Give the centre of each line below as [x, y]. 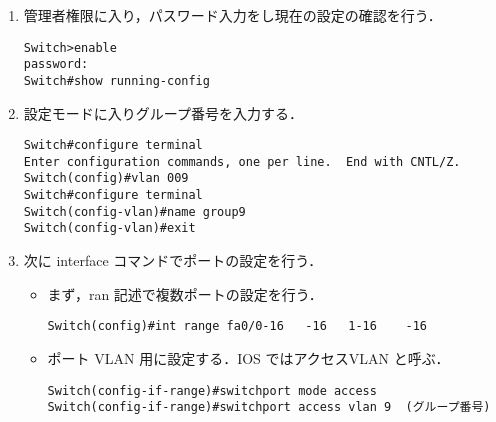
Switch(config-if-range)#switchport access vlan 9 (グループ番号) [269, 407]
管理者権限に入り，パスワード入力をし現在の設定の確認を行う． [232, 15]
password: [56, 64]
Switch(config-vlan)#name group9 [134, 211]
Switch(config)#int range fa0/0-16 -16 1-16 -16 [237, 326]
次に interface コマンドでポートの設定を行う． [173, 260]
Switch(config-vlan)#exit [109, 228]
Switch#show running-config [116, 80]
